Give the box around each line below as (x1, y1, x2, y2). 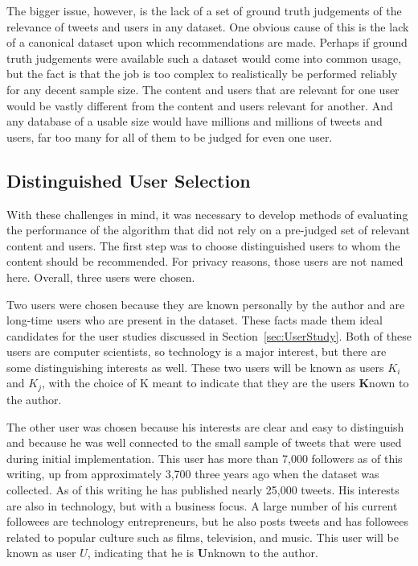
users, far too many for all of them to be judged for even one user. (6, 128, 333, 145)
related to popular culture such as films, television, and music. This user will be (6, 528, 399, 545)
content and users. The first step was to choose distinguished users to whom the (6, 237, 400, 254)
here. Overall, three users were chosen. (6, 268, 195, 285)
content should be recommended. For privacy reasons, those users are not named (6, 253, 404, 270)
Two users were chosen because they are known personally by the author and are (6, 295, 405, 312)
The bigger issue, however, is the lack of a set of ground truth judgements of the (6, 2, 402, 19)
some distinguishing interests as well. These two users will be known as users (6, 358, 384, 375)
